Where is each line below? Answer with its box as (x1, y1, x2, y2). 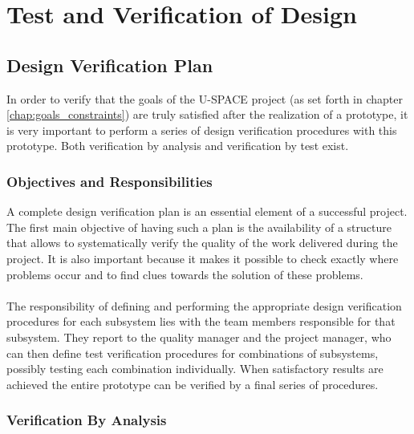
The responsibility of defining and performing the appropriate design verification (6, 297, 402, 314)
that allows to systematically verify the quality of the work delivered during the (6, 234, 398, 251)
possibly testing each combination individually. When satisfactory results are (6, 360, 384, 377)
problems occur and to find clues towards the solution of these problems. (6, 266, 363, 282)
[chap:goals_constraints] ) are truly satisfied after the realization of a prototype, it (6, 106, 408, 123)
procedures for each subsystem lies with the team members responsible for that (6, 313, 396, 330)
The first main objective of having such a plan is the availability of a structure (6, 218, 392, 235)
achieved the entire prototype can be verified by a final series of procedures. (6, 375, 379, 392)
